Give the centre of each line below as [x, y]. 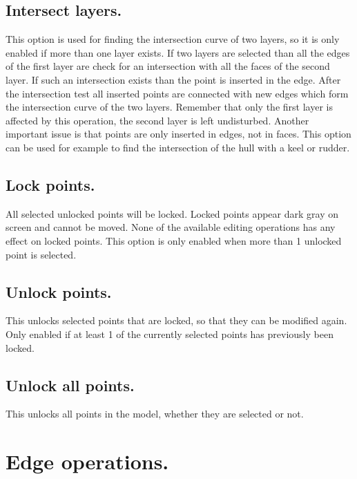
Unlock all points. [70, 385]
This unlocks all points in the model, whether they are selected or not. [155, 414]
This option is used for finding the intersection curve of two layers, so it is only [173, 39]
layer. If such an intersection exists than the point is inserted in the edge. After [173, 79]
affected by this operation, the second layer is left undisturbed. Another [157, 120]
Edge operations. [87, 461]
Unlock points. [59, 291]
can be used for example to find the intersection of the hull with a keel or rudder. [178, 147]
